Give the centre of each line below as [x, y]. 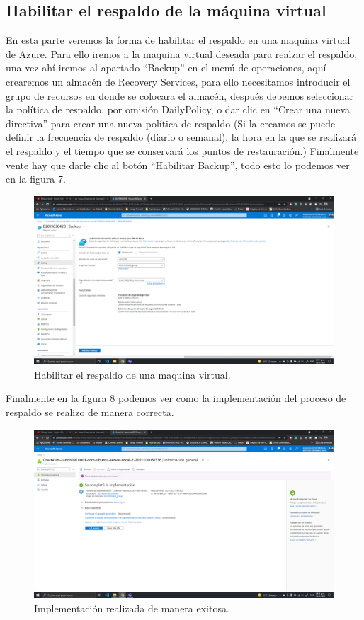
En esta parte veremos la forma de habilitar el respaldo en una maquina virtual [178, 40]
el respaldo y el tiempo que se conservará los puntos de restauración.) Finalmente [182, 150]
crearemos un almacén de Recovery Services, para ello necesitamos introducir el [178, 81]
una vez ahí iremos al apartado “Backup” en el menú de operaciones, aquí [166, 68]
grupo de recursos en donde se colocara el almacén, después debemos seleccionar [180, 95]
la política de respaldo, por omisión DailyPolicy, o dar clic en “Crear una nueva [178, 109]
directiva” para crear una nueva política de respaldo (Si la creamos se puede [171, 123]
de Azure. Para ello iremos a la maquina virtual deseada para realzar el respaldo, [182, 53]
